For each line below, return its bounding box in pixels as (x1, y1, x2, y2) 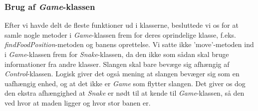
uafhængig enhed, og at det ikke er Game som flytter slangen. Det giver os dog (4, 78, 246, 88)
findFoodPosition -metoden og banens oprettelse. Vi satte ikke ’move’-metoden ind (4, 39, 254, 50)
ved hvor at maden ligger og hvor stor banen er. (4, 97, 151, 108)
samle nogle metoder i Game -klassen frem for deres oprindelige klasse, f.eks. (4, 29, 236, 40)
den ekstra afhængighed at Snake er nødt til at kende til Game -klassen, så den (4, 88, 245, 98)
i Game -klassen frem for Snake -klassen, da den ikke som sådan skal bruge (4, 49, 229, 59)
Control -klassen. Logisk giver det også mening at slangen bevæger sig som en (4, 68, 240, 79)
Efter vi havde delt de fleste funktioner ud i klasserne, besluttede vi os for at (4, 20, 239, 30)
